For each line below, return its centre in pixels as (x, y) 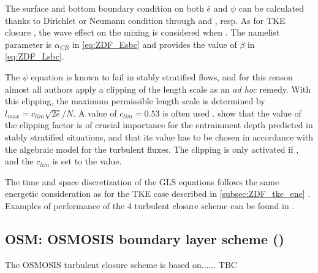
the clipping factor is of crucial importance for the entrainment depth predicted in (159, 125)
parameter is (28, 44)
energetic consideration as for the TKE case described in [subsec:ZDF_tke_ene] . (158, 194)
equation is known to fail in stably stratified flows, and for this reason (162, 76)
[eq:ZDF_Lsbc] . (35, 56)
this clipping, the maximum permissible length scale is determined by (135, 101)
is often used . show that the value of (232, 113)
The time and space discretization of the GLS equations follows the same (142, 181)
